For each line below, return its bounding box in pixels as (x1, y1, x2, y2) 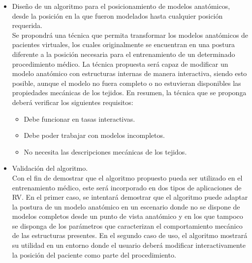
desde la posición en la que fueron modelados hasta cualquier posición (12, 10, 223, 21)
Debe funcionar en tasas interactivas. (24, 113, 135, 124)
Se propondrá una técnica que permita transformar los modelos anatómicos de (12, 29, 249, 40)
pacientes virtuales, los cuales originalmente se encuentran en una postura (12, 39, 235, 50)
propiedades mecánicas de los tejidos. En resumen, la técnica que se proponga (12, 87, 247, 98)
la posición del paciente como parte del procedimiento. (12, 249, 176, 260)
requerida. (12, 20, 42, 30)
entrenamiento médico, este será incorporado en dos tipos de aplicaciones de (12, 182, 242, 192)
